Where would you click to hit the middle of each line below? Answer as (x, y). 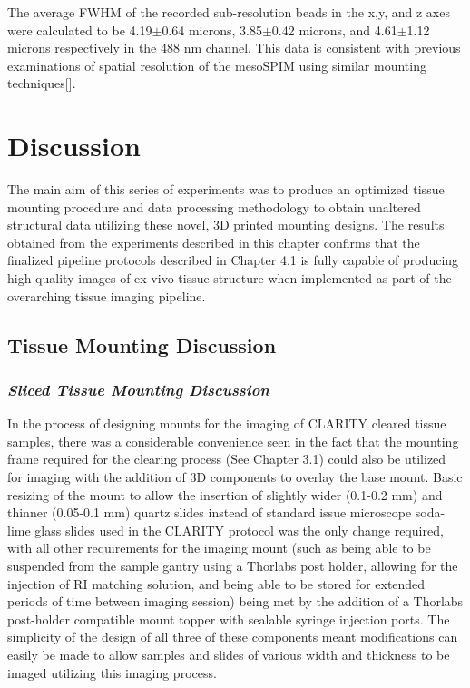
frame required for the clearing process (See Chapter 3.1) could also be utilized (227, 459)
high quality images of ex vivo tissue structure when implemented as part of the (230, 278)
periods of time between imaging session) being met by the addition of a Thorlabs (235, 601)
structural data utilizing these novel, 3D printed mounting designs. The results (226, 225)
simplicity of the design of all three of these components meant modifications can (233, 637)
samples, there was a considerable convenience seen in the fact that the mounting (233, 441)
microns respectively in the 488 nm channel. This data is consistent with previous (234, 48)
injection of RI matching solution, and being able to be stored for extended (216, 583)
